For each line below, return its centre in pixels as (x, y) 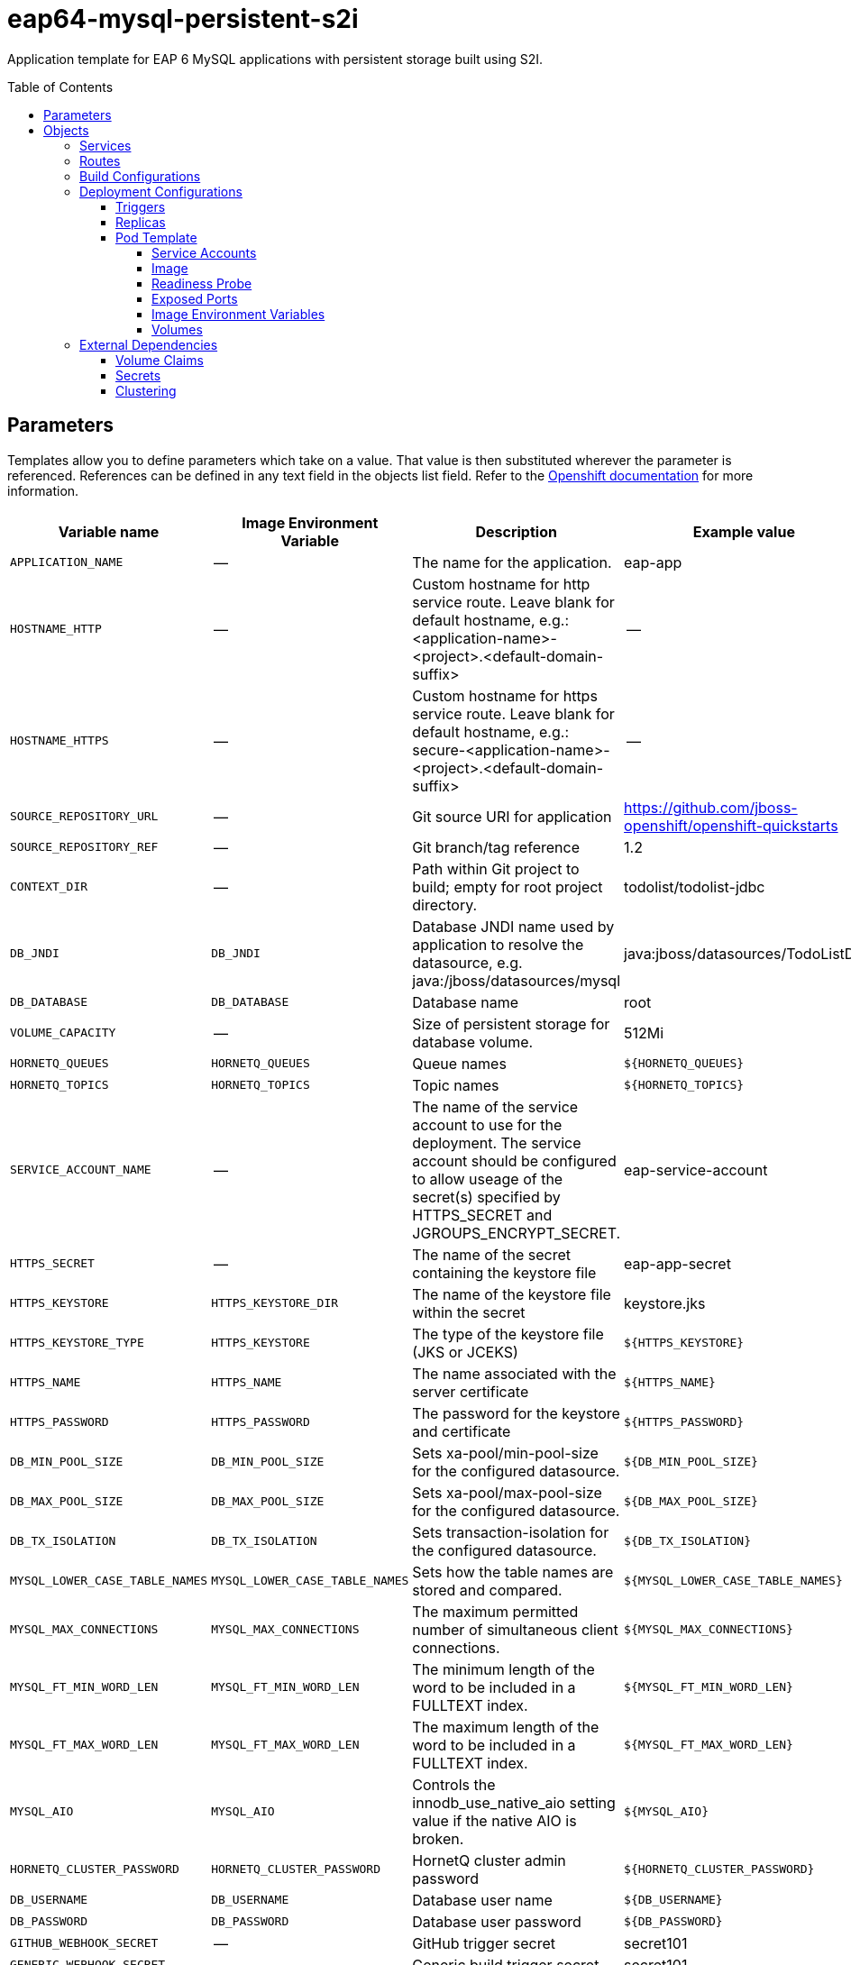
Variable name (109, 531)
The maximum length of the (506, 1727)
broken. (438, 1838)
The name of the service (495, 1106)
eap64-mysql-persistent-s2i (183, 19)
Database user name (482, 1900)
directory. (445, 905)
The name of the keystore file (512, 1294)
